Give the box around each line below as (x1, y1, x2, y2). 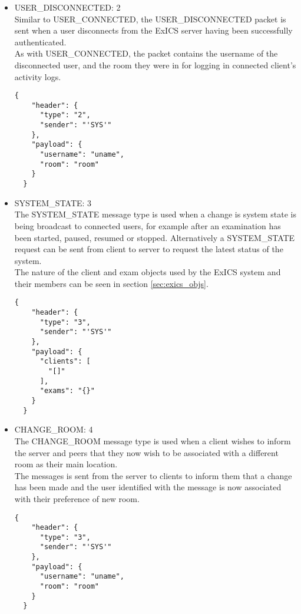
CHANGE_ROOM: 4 (14, 423, 93, 435)
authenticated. (14, 35, 67, 48)
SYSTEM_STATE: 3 (14, 196, 92, 209)
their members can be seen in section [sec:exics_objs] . (14, 277, 209, 289)
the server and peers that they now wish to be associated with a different (14, 446, 279, 458)
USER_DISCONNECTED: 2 (14, 1, 121, 13)
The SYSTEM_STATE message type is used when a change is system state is (14, 208, 296, 220)
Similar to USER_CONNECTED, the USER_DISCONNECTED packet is (14, 12, 286, 25)
